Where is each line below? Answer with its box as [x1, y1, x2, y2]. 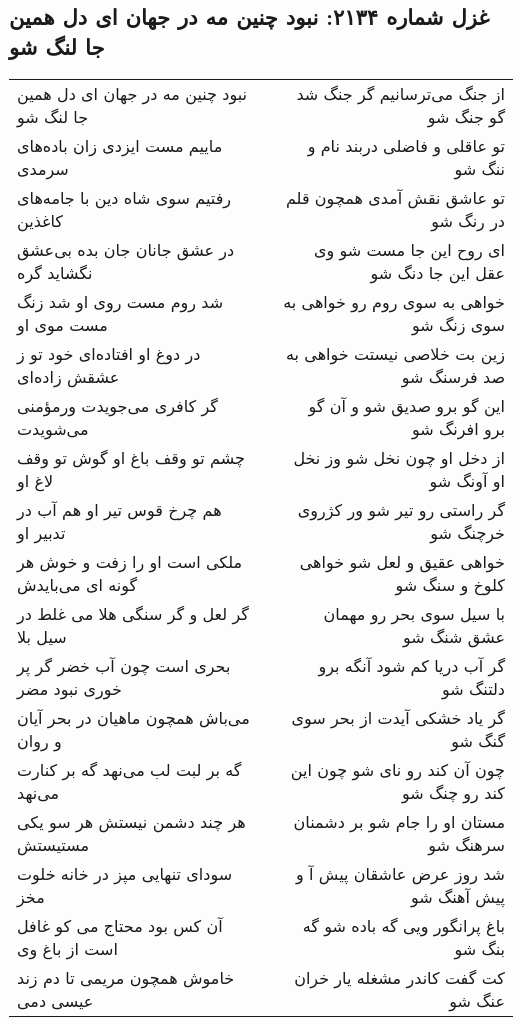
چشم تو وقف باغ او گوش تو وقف [17, 445, 245, 469]
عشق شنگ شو [402, 624, 505, 648]
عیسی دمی [17, 988, 94, 1012]
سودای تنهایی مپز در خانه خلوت [17, 861, 233, 885]
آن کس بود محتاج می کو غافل [17, 913, 223, 937]
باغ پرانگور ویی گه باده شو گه [302, 913, 505, 937]
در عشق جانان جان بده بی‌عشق [17, 237, 235, 261]
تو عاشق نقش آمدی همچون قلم [285, 185, 505, 209]
